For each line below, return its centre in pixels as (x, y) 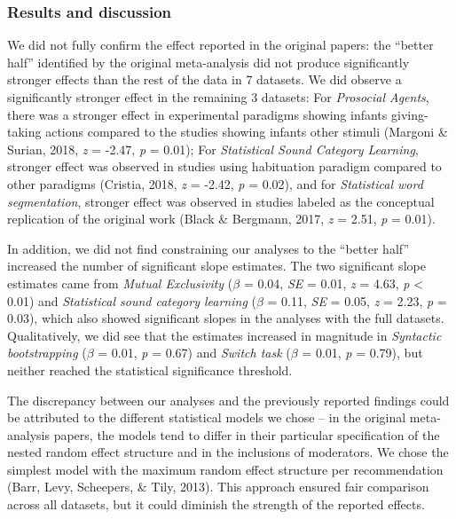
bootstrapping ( (47, 353)
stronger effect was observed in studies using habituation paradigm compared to (224, 166)
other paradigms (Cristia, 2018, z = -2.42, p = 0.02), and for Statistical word (215, 183)
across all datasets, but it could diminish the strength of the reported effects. (216, 504)
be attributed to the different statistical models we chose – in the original (207, 417)
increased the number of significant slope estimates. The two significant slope (216, 266)
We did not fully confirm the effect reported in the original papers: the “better (220, 45)
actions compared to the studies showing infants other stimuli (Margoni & (247, 132)
